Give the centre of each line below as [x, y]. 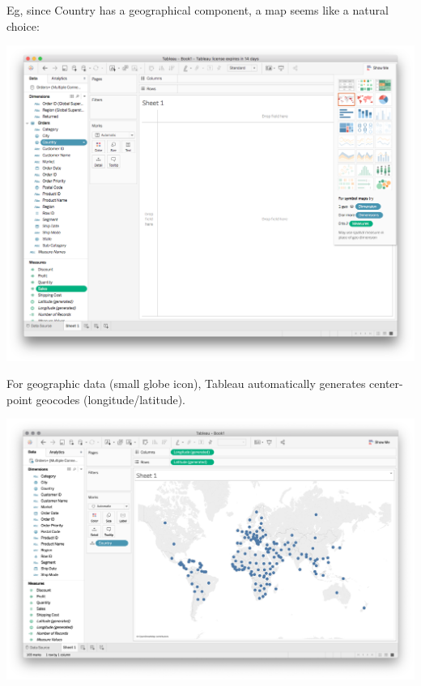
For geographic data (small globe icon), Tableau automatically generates [186, 383]
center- [386, 383]
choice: [23, 26]
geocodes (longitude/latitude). [111, 399]
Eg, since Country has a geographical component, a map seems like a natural [198, 10]
